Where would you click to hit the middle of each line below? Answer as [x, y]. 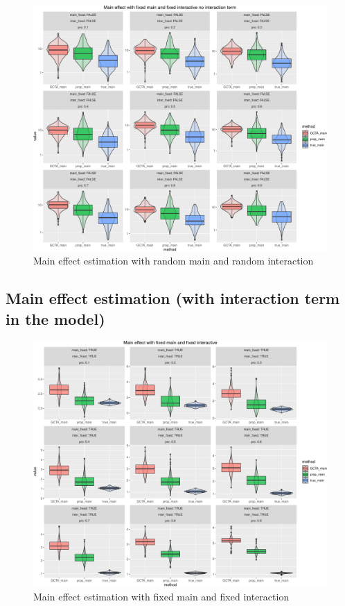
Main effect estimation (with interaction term [173, 298]
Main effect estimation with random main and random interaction [174, 261]
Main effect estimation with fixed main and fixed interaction [161, 596]
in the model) [55, 318]
